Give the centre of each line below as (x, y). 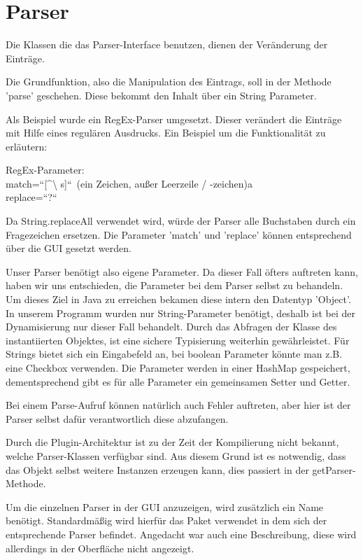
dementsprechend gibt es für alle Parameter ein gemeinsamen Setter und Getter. (178, 381)
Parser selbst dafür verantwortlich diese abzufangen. (117, 418)
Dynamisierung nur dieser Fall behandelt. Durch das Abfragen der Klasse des (171, 327)
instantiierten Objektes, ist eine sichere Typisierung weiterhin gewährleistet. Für (178, 340)
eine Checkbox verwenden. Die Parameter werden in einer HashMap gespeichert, (178, 367)
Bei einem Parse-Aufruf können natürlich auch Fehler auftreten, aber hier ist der (178, 405)
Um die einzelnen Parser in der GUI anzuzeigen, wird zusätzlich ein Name (165, 506)
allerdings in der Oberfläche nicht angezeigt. (100, 548)
